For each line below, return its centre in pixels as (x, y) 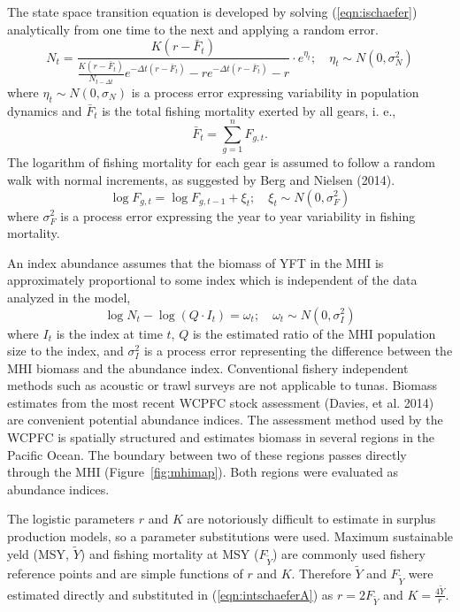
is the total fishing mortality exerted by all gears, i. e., (249, 110)
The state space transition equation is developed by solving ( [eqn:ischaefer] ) (212, 11)
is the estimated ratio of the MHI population (314, 333)
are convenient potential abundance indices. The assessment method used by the (225, 420)
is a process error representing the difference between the (298, 351)
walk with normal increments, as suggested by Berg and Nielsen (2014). (201, 179)
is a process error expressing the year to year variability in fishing (238, 215)
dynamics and (45, 110)
